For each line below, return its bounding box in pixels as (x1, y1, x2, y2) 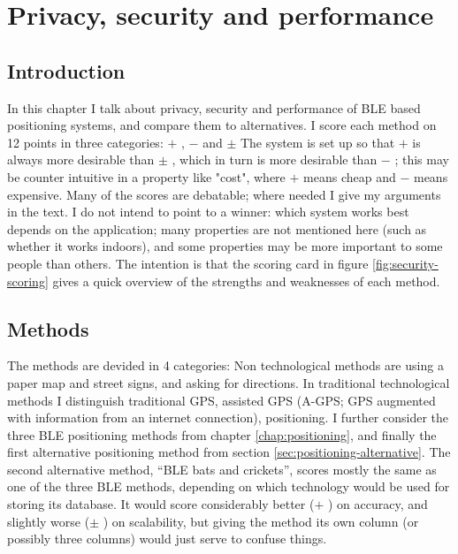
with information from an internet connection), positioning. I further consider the (7, 408, 449, 427)
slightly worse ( (7, 512, 90, 530)
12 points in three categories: (7, 133, 164, 151)
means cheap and (303, 167, 396, 186)
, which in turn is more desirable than (172, 150, 378, 169)
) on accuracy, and (328, 495, 428, 513)
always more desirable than (7, 150, 155, 169)
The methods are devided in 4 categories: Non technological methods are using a (7, 356, 444, 375)
